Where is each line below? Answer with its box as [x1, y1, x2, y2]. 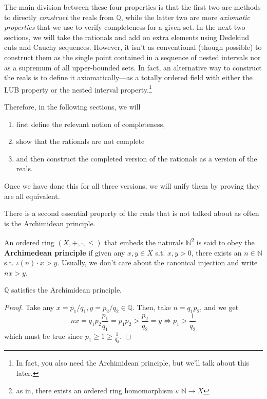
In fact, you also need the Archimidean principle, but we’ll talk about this [16, 357, 250, 368]
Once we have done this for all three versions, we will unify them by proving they [4, 180, 260, 191]
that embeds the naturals [104, 237, 184, 247]
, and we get [200, 301, 239, 312]
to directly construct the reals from [4, 11, 114, 22]
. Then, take [132, 301, 171, 312]
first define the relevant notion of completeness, [16, 118, 165, 129]
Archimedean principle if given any [4, 247, 125, 258]
